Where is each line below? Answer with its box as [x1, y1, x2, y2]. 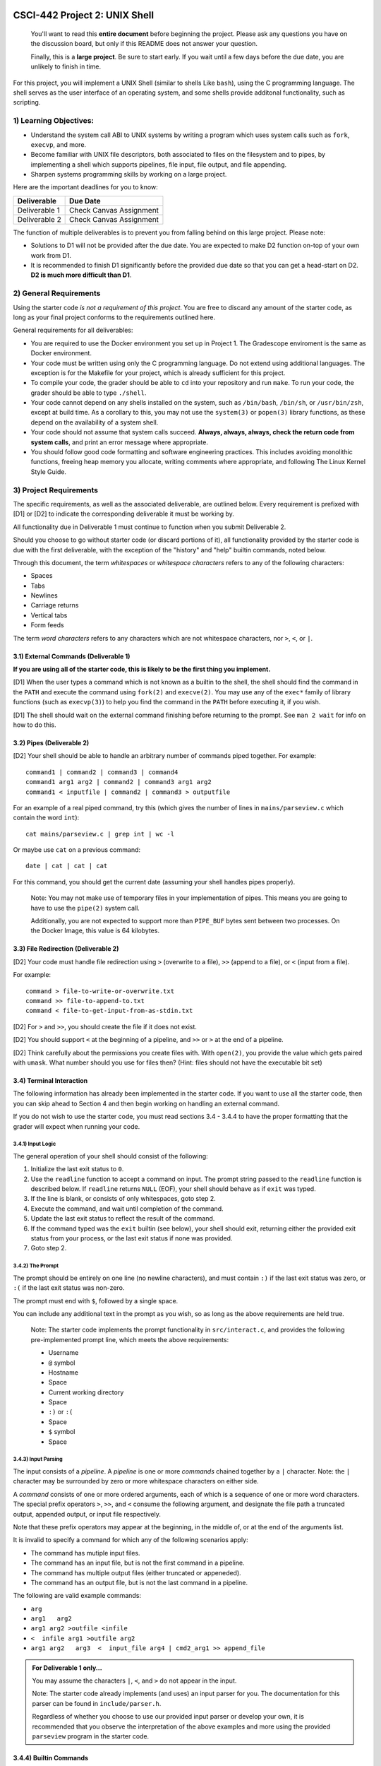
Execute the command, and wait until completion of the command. [30, 1204, 224, 1213]
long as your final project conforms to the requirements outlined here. [13, 313, 215, 321]
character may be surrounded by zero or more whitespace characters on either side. [13, 1477, 259, 1486]
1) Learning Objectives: [13, 116, 95, 126]
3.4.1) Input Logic [13, 1141, 56, 1148]
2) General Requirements [13, 288, 101, 298]
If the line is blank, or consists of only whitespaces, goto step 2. [30, 1195, 217, 1203]
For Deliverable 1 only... [32, 1664, 102, 1672]
